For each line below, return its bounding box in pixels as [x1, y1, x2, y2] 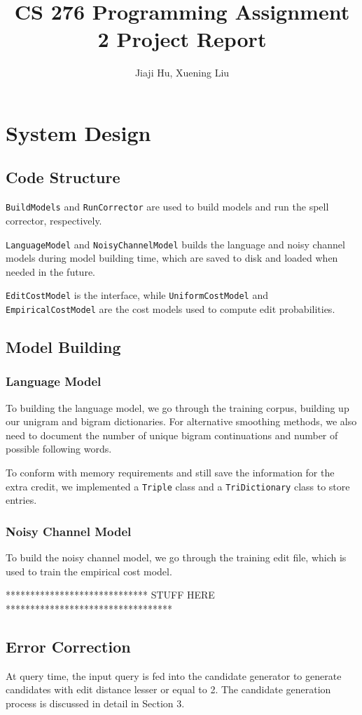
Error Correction [6, 635, 131, 657]
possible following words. [6, 441, 112, 456]
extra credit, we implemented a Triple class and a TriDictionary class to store [6, 479, 350, 493]
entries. [6, 493, 37, 507]
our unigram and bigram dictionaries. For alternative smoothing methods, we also [6, 414, 357, 429]
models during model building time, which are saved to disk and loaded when [6, 250, 338, 265]
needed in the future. [6, 264, 96, 279]
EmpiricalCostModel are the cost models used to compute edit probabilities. [6, 302, 335, 316]
